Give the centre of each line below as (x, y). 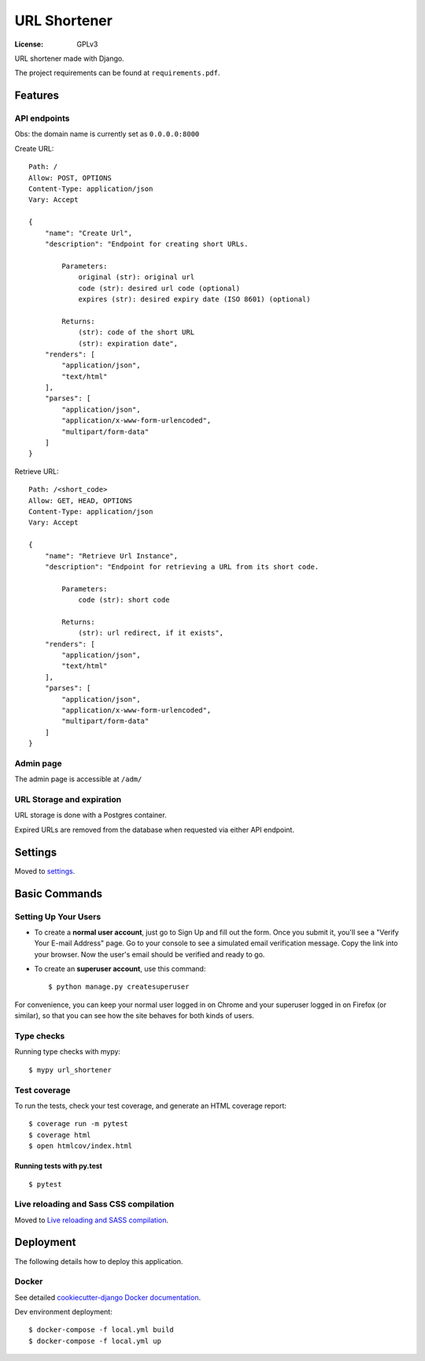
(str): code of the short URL (137, 332)
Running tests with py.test (58, 1166)
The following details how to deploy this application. (99, 1261)
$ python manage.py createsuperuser (119, 987)
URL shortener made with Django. (70, 58)
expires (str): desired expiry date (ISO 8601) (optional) (194, 299)
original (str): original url (137, 277)
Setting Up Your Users (58, 916)
